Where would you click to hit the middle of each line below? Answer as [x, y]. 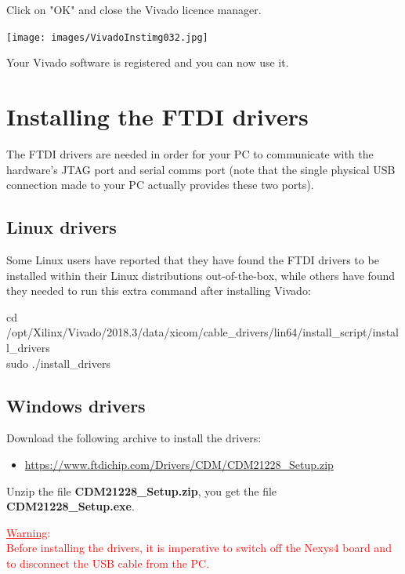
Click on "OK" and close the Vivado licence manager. [134, 9]
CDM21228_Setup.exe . [71, 506]
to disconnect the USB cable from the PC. [108, 563]
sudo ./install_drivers [58, 363]
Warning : [29, 532]
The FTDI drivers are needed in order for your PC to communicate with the [190, 153]
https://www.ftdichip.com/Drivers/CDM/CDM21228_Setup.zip [179, 464]
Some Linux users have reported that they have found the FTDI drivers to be [193, 259]
